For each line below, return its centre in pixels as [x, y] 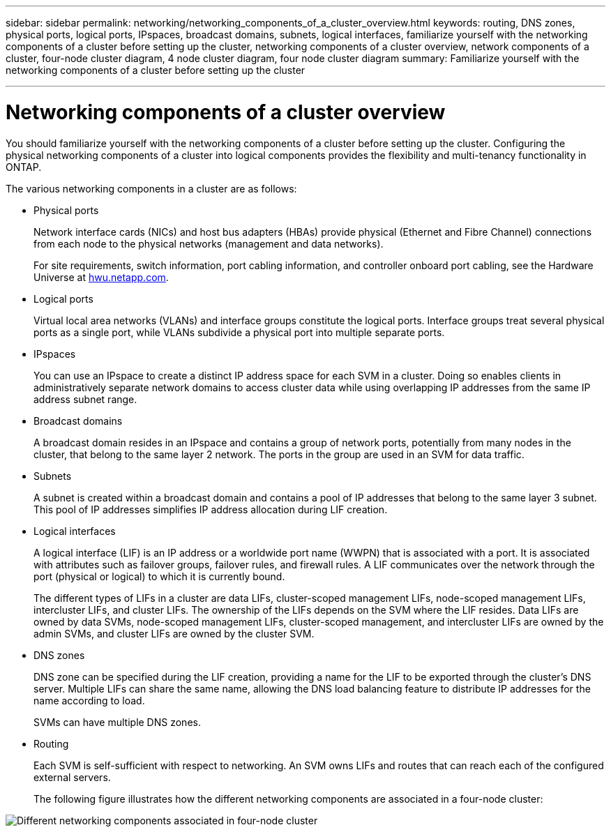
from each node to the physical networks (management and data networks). [209, 243]
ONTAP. [24, 167]
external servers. [72, 777]
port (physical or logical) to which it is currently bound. [159, 576]
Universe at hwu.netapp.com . [101, 277]
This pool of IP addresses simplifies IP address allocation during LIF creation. [211, 509]
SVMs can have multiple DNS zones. [117, 722]
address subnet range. [85, 399]
